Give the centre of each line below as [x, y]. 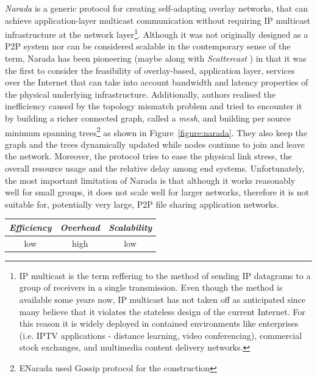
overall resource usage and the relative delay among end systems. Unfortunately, [155, 168]
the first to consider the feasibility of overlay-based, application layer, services [150, 70]
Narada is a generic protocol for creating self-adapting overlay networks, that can [156, 8]
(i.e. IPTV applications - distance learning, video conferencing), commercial [161, 335]
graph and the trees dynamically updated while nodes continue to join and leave [155, 144]
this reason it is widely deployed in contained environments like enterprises [159, 323]
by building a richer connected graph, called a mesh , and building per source [148, 118]
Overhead [80, 227]
